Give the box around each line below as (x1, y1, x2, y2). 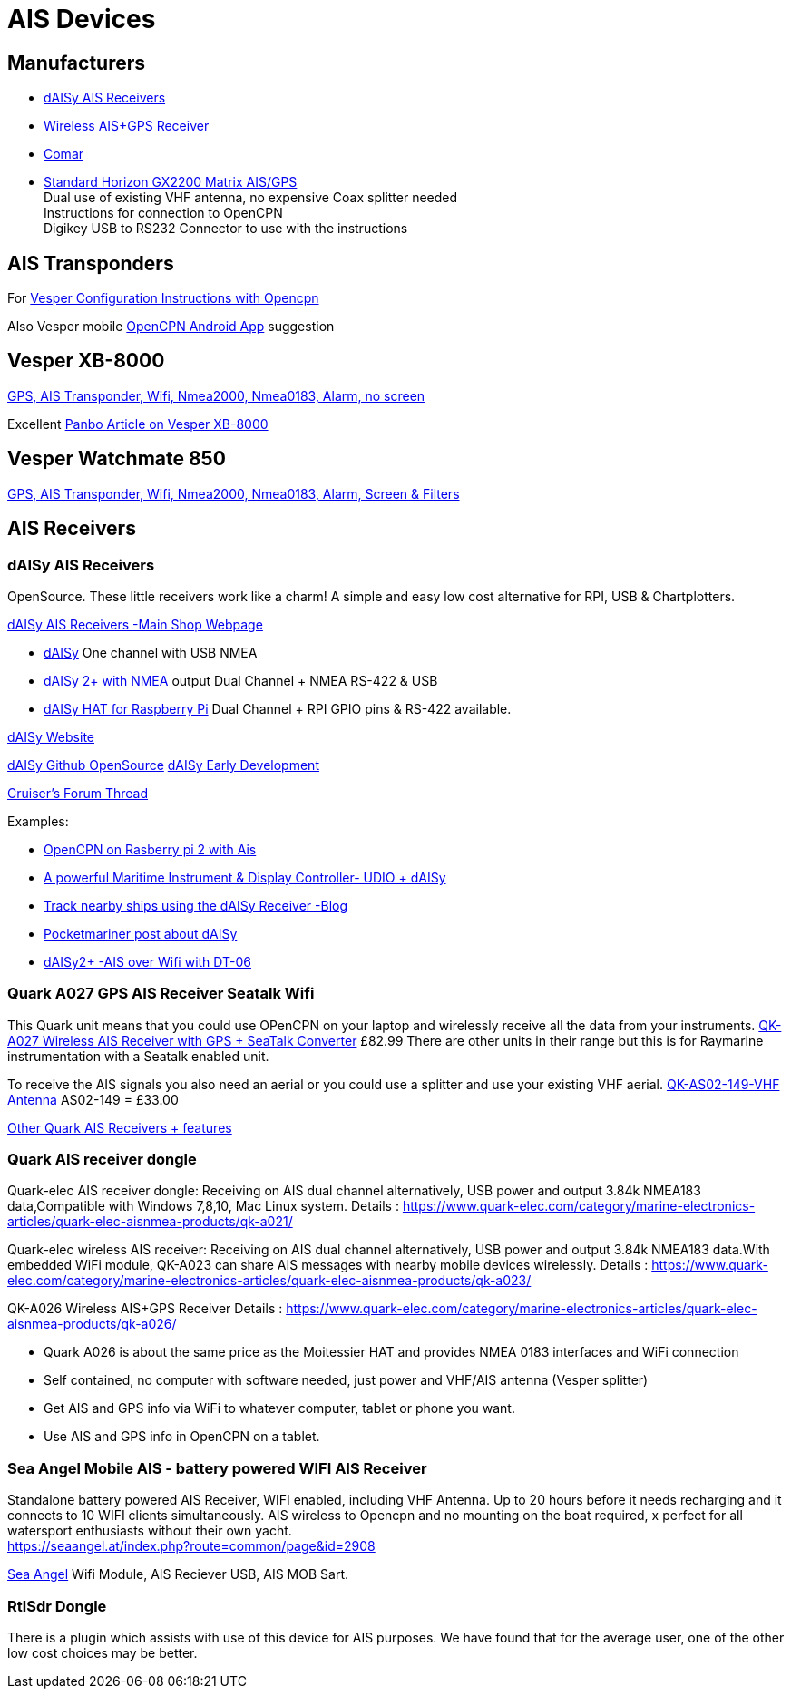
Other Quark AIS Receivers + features (7, 1119, 232, 1136)
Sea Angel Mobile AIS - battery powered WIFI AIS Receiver (7, 1458, 427, 1477)
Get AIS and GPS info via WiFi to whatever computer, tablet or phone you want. (44, 1400, 515, 1417)
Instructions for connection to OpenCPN (44, 205, 283, 221)
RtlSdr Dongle (7, 1596, 107, 1615)
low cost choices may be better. (7, 1644, 198, 1661)
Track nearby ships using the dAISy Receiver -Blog (44, 897, 348, 913)
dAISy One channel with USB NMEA (44, 644, 258, 660)
